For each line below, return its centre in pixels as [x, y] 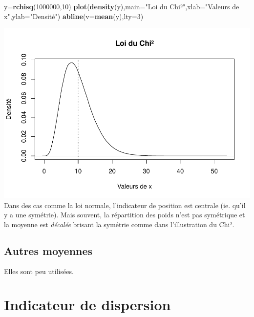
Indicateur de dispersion [87, 305]
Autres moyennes [48, 250]
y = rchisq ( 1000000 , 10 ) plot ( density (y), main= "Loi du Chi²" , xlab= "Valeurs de [122, 6]
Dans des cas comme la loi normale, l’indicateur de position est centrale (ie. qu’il [125, 205]
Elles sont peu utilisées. [39, 271]
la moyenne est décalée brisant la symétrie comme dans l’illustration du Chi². [119, 224]
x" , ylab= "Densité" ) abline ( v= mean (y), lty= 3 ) [74, 16]
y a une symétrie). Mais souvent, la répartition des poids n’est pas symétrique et [125, 215]
